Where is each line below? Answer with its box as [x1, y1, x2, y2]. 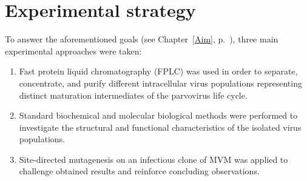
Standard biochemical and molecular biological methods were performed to [19, 109, 298, 122]
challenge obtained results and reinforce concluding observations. [19, 165, 260, 177]
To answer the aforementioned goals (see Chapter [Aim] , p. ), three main [5, 33, 278, 45]
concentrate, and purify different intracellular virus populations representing [19, 76, 302, 89]
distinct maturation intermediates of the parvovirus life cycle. [19, 88, 248, 101]
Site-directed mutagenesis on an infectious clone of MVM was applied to [19, 153, 288, 165]
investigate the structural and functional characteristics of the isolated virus [19, 120, 302, 133]
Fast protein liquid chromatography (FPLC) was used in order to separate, [19, 65, 298, 77]
